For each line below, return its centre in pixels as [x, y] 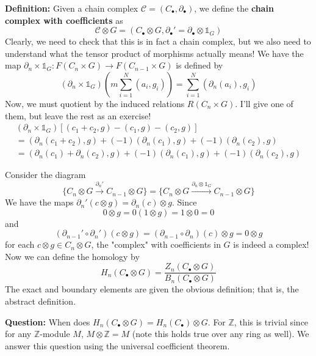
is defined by [199, 65]
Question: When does [48, 321]
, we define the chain [234, 8]
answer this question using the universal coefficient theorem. [117, 345]
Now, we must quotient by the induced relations [95, 103]
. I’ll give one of [264, 103]
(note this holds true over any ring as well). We [221, 334]
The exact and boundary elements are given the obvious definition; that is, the [152, 289]
